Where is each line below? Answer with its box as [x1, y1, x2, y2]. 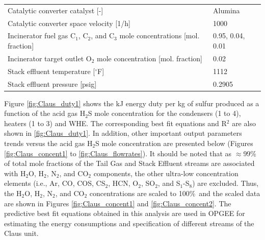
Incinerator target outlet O [8, 53, 92, 63]
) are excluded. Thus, [192, 178, 259, 188]
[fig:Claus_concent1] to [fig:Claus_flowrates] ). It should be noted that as [4, 148, 232, 158]
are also [232, 117, 256, 128]
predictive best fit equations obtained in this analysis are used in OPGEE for [4, 208, 245, 219]
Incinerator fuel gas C [8, 30, 76, 41]
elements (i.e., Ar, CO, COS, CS [4, 178, 105, 188]
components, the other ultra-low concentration [93, 167, 238, 178]
